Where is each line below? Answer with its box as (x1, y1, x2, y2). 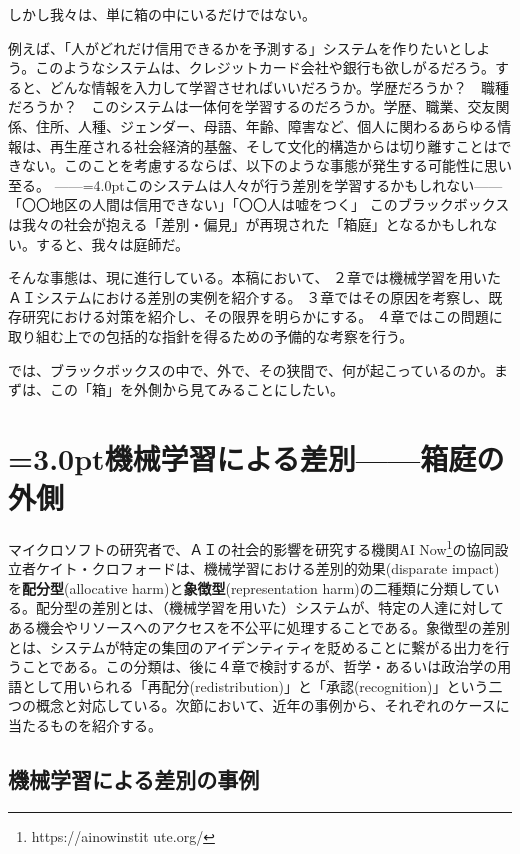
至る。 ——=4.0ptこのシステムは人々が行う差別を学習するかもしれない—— (8, 174, 503, 195)
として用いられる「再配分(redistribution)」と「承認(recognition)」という (21, 675, 489, 696)
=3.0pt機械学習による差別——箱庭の (8, 437, 505, 478)
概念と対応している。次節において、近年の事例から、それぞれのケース (35, 695, 496, 716)
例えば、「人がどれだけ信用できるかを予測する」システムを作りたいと (8, 37, 463, 58)
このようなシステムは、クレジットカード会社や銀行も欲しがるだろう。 (35, 57, 496, 78)
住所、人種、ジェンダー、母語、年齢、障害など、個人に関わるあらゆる (35, 115, 498, 136)
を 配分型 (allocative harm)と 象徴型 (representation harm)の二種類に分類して (8, 577, 486, 598)
